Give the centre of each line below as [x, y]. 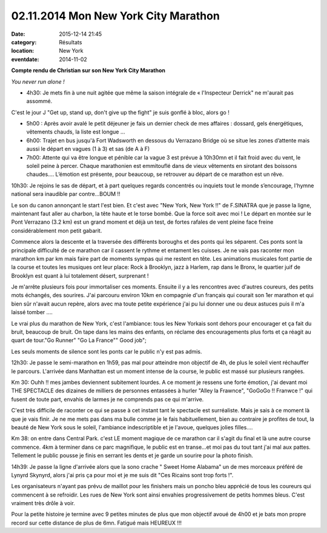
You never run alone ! [38, 81]
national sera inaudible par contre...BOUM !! [66, 194]
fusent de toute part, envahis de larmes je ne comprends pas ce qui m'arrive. [107, 399]
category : [24, 42]
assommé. [39, 101]
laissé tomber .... [32, 312]
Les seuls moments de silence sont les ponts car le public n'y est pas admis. [107, 351]
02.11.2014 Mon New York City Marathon [116, 16]
